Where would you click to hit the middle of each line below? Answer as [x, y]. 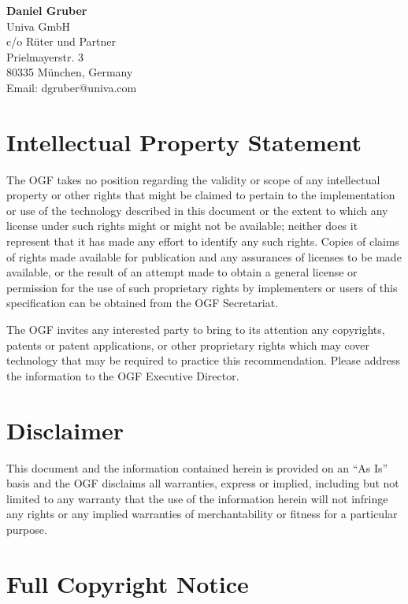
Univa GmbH [38, 26]
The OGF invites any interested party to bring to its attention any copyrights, [196, 330]
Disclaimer [65, 430]
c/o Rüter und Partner [61, 41]
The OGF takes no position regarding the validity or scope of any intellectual [193, 179]
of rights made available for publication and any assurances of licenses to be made [204, 256]
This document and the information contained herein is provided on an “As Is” [197, 467]
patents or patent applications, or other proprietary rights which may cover [188, 345]
